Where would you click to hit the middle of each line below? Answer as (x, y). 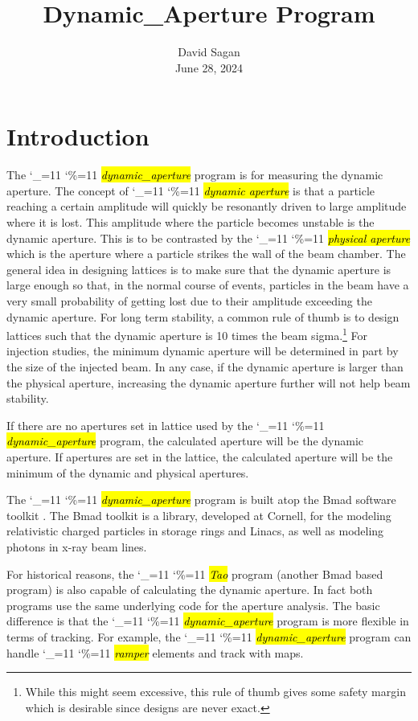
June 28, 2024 (209, 67)
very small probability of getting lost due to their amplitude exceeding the (189, 301)
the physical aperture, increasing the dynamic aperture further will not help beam (209, 382)
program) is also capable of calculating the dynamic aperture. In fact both (190, 590)
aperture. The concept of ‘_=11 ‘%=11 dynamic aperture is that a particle (191, 190)
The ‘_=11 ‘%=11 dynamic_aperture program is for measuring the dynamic (195, 175)
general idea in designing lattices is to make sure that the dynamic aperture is (199, 269)
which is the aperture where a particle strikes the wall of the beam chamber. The (206, 254)
